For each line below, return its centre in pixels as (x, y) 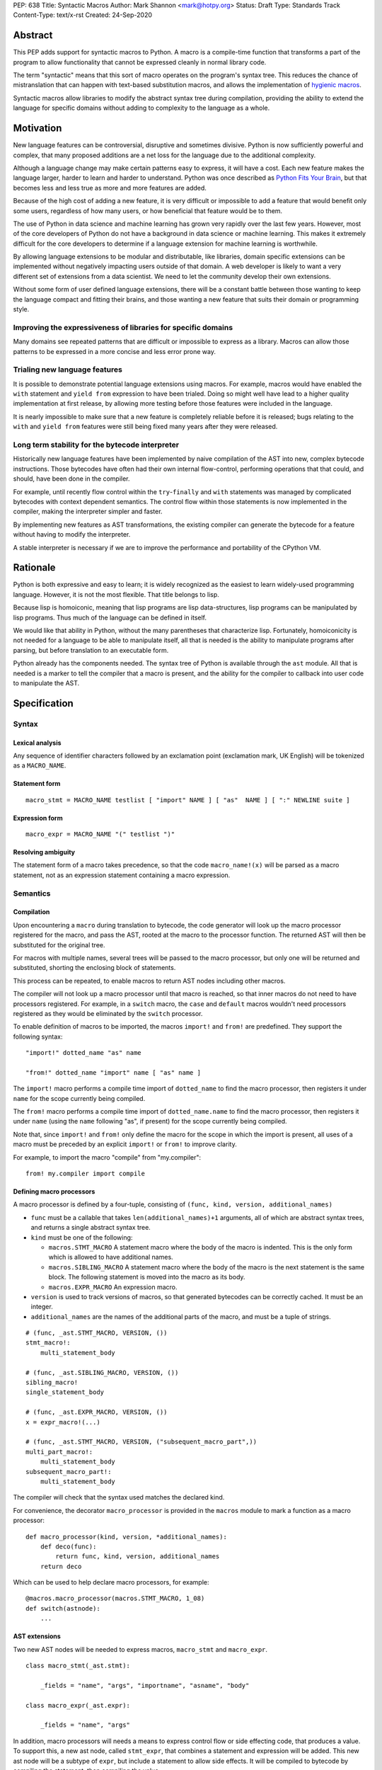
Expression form (38, 818)
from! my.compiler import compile (85, 1174)
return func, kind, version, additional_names (138, 1557)
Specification (43, 703)
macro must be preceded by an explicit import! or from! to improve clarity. (125, 1144)
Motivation (37, 129)
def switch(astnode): (63, 1608)
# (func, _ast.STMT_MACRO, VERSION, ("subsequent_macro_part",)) (141, 1442)
